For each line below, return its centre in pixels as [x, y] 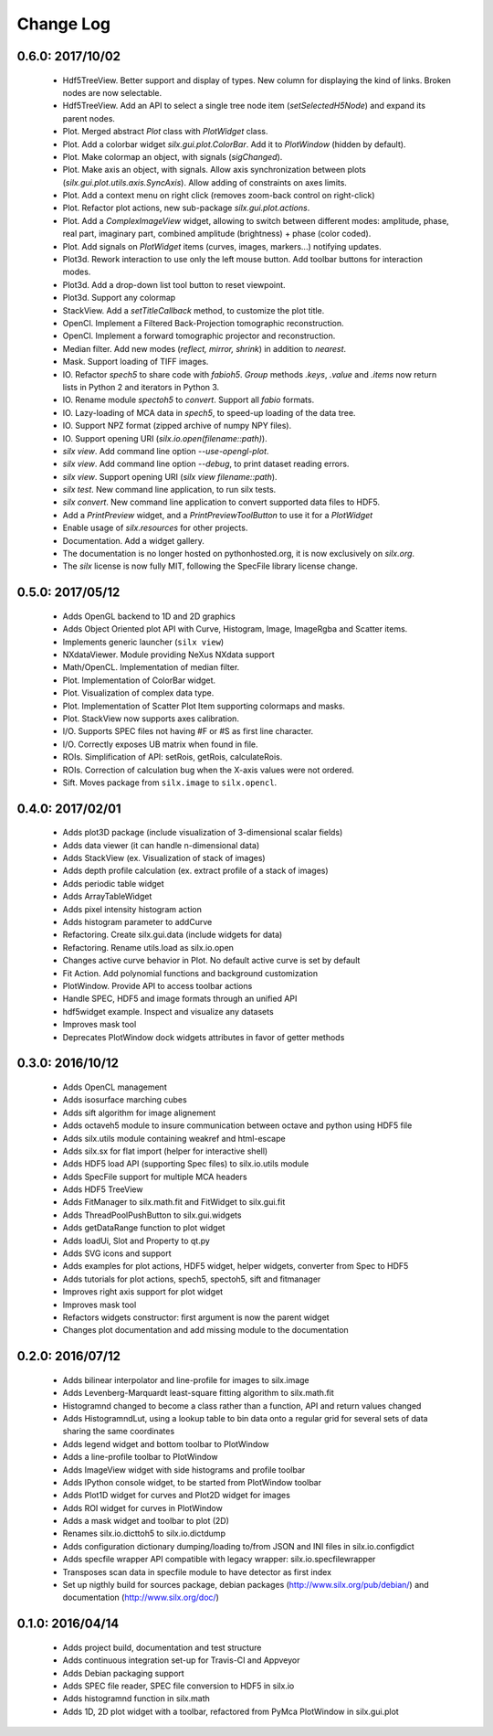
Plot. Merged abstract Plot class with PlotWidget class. [165, 132]
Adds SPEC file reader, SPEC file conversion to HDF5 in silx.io [178, 1686]
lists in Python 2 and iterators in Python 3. [141, 387]
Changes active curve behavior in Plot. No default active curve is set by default [211, 961]
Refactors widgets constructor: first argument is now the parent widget [196, 1317]
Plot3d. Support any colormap [119, 298]
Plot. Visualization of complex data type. [138, 693]
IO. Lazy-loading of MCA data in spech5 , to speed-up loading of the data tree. [209, 412]
